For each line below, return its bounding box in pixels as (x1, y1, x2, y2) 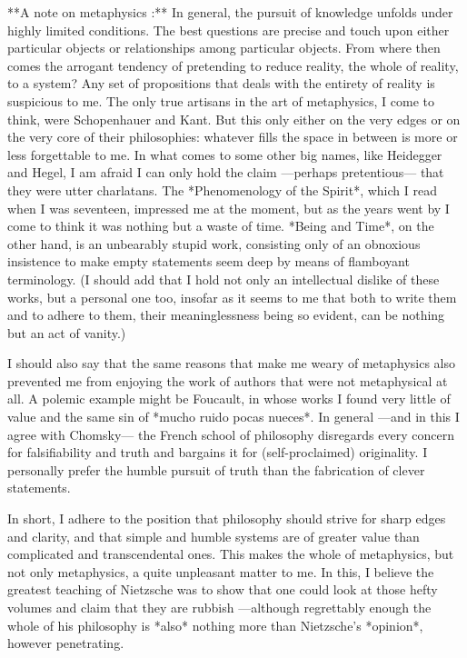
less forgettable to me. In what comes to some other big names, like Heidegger (7, 145, 442, 164)
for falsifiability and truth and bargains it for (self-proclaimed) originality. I (7, 443, 428, 462)
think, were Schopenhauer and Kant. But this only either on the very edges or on (7, 109, 461, 128)
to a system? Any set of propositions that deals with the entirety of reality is (7, 74, 435, 93)
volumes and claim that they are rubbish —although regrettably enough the (7, 598, 432, 616)
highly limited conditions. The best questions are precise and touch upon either (7, 20, 450, 39)
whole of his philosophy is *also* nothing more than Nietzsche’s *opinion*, (7, 615, 423, 634)
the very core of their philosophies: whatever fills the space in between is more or (7, 127, 458, 146)
